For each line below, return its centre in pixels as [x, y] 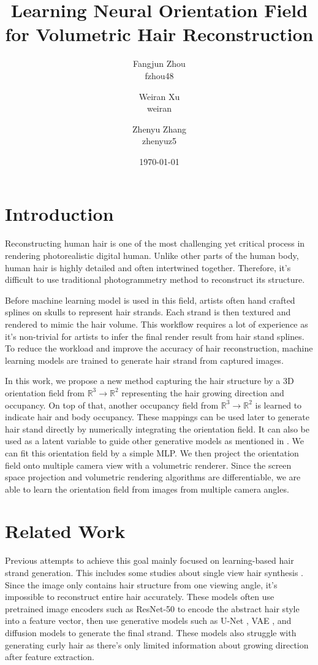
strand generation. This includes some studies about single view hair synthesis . [154, 572]
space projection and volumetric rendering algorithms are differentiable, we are [153, 477]
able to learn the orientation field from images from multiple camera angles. [147, 489]
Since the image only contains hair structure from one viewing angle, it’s [141, 584]
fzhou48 [159, 75]
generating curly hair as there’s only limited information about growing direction [157, 644]
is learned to [278, 405]
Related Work [65, 531]
